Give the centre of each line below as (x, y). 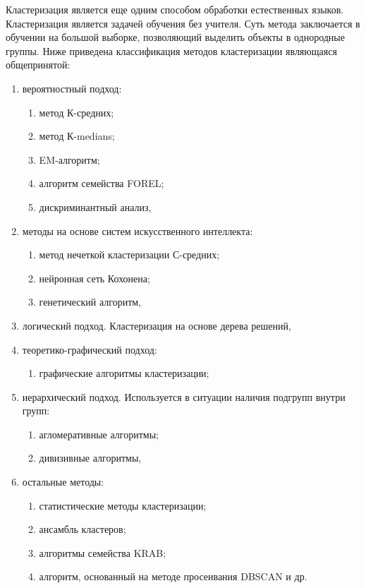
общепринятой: (38, 65)
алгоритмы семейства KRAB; (103, 552)
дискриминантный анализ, (95, 206)
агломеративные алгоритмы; (99, 434)
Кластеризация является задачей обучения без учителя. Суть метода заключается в (183, 23)
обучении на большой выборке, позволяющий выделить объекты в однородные (175, 37)
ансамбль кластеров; (83, 529)
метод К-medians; (77, 136)
